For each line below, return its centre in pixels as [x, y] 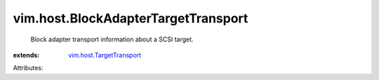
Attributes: [28, 68]
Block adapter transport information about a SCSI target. [112, 39]
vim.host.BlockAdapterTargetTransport [131, 18]
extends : [26, 55]
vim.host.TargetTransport [105, 55]
